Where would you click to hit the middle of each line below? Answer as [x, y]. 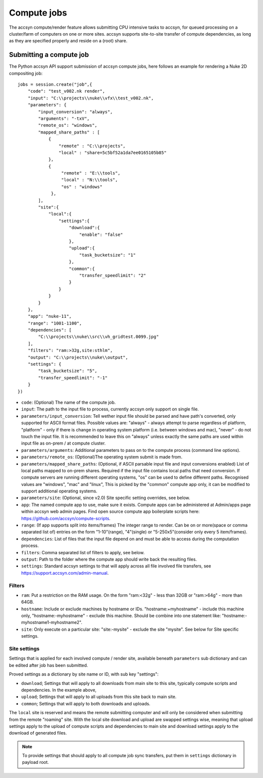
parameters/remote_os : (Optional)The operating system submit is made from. [102, 457]
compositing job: [26, 73]
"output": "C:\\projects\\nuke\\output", [78, 357]
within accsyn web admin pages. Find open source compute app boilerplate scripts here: [110, 511]
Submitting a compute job [49, 55]
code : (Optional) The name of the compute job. [68, 402]
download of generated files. [38, 733]
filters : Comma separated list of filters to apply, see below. [83, 552]
